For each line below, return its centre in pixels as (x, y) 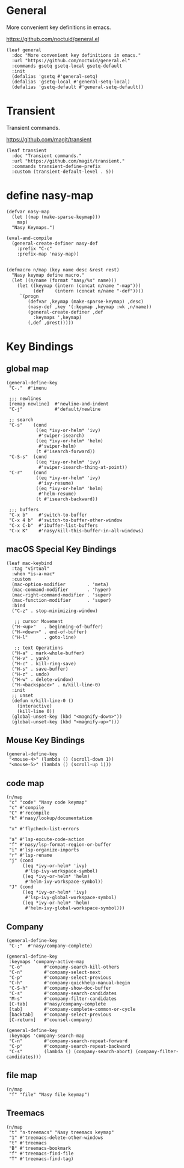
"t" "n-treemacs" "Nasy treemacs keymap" (61, 1132)
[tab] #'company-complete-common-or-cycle (72, 1010)
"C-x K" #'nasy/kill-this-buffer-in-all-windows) (76, 531)
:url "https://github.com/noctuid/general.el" (71, 60)
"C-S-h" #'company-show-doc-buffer (60, 989)
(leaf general (24, 50)
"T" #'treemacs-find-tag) (41, 1159)
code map (25, 783)
